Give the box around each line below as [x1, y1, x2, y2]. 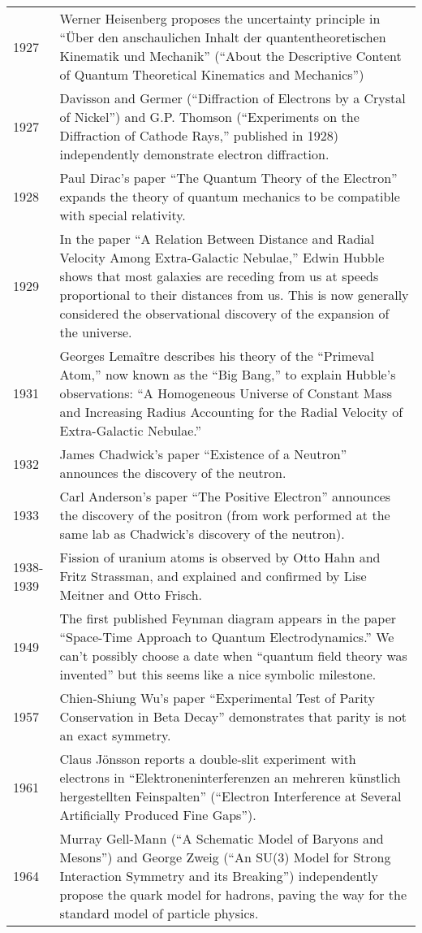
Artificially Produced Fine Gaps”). [59, 805, 256, 824]
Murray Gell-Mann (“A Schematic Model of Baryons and [59, 829, 384, 848]
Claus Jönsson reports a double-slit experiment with [59, 749, 356, 768]
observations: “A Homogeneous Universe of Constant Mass [59, 384, 393, 402]
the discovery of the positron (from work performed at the [59, 506, 390, 524]
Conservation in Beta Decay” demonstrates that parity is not [59, 707, 407, 726]
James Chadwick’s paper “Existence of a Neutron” [59, 445, 347, 463]
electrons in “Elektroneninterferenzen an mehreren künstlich [59, 768, 401, 787]
